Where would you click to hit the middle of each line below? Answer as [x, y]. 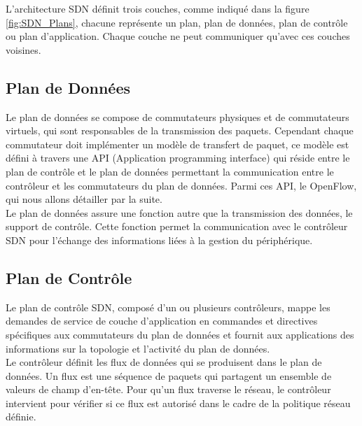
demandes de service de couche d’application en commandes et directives [162, 321]
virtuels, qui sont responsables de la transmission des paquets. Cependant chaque [180, 130]
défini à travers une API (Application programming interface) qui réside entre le [178, 158]
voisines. [23, 49]
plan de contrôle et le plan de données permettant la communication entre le [170, 171]
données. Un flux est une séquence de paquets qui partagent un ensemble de [169, 375]
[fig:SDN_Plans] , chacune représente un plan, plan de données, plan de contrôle [177, 22]
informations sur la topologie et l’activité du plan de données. [138, 348]
